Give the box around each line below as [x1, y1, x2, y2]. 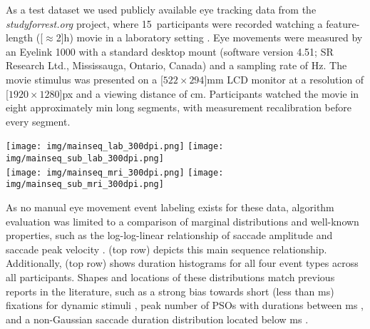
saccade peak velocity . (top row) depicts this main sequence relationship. [6, 241, 327, 256]
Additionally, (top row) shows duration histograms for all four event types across [6, 255, 359, 270]
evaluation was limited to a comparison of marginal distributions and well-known [6, 213, 359, 228]
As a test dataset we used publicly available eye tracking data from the [6, 2, 317, 16]
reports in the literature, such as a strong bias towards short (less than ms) [6, 283, 334, 298]
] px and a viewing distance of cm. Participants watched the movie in [59, 86, 359, 101]
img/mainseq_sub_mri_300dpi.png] [6, 179, 164, 190]
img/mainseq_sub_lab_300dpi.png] [6, 153, 164, 163]
